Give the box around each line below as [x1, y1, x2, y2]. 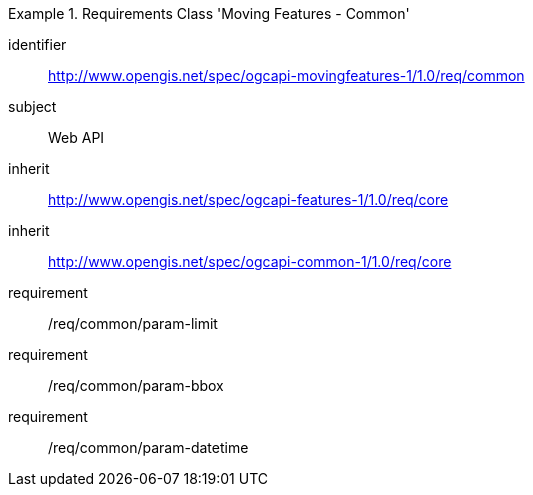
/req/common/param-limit [48, 315, 218, 332]
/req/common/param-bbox [48, 377, 224, 394]
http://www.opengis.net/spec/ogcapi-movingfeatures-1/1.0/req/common [48, 67, 525, 84]
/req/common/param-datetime [48, 439, 249, 456]
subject [8, 98, 57, 115]
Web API [48, 129, 105, 146]
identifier [8, 36, 67, 53]
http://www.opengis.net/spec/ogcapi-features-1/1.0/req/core [48, 191, 449, 208]
